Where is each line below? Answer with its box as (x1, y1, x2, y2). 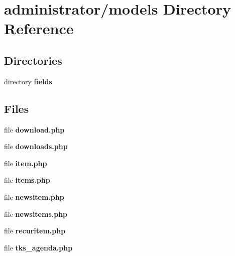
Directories (4, 52, 62, 68)
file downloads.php (4, 141, 68, 152)
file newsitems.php (4, 208, 68, 219)
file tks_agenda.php (4, 242, 73, 252)
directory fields (4, 76, 52, 86)
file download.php (4, 124, 65, 135)
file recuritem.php (4, 225, 66, 236)
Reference (4, 18, 74, 39)
